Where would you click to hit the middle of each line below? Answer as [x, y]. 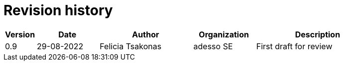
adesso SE [213, 46]
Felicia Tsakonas [131, 46]
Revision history [58, 10]
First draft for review [294, 46]
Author [146, 34]
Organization [224, 34]
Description [318, 34]
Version [20, 34]
